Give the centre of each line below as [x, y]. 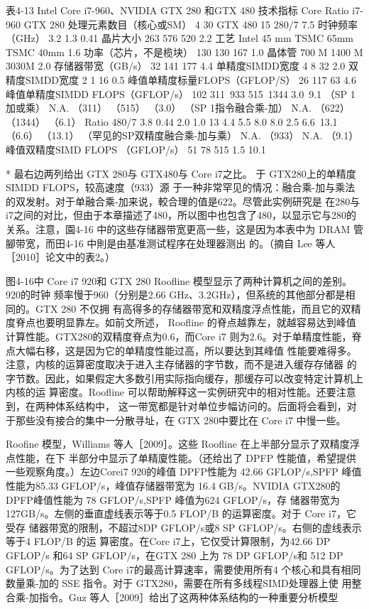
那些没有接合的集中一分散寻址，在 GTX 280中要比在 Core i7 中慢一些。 [181, 420]
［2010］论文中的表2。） [60, 257]
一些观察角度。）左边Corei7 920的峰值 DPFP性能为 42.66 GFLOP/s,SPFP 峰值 [184, 471]
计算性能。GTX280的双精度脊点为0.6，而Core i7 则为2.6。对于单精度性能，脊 [184, 336]
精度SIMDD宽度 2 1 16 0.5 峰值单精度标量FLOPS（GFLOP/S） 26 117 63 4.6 [181, 79]
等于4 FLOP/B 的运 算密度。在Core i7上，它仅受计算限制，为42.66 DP [168, 541]
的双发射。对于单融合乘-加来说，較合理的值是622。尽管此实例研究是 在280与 [183, 201]
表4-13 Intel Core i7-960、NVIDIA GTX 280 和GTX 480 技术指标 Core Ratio [177, 10]
